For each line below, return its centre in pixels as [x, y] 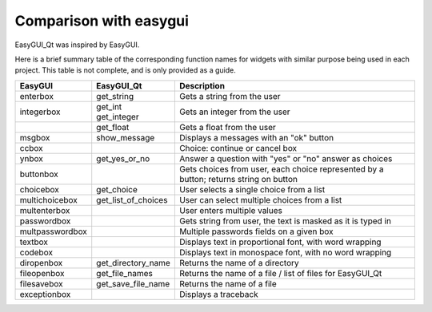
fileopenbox [42, 273]
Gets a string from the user [230, 96]
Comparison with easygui [102, 21]
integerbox [40, 112]
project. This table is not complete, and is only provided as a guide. [125, 70]
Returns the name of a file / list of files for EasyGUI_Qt [280, 273]
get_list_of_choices [132, 199]
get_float [113, 127]
